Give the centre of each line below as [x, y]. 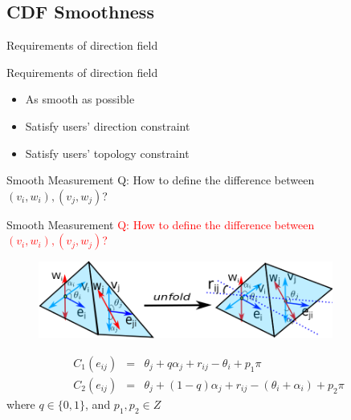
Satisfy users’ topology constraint [107, 153]
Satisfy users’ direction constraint [108, 125]
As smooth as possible [80, 99]
